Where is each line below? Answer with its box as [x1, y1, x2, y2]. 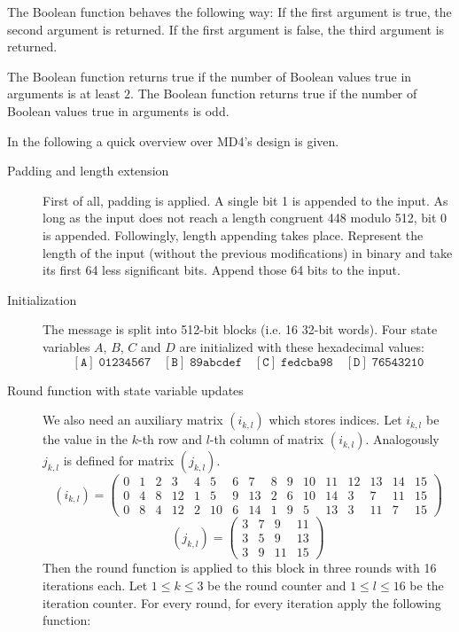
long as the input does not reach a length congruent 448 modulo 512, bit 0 [43, 208, 447, 227]
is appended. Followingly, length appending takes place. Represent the [43, 225, 424, 244]
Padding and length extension [7, 161, 169, 180]
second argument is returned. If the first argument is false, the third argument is [7, 20, 445, 38]
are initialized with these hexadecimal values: [179, 337, 424, 355]
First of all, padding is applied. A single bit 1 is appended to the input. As [43, 191, 448, 209]
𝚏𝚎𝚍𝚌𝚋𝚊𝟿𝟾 [280, 355, 333, 369]
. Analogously [365, 430, 440, 449]
